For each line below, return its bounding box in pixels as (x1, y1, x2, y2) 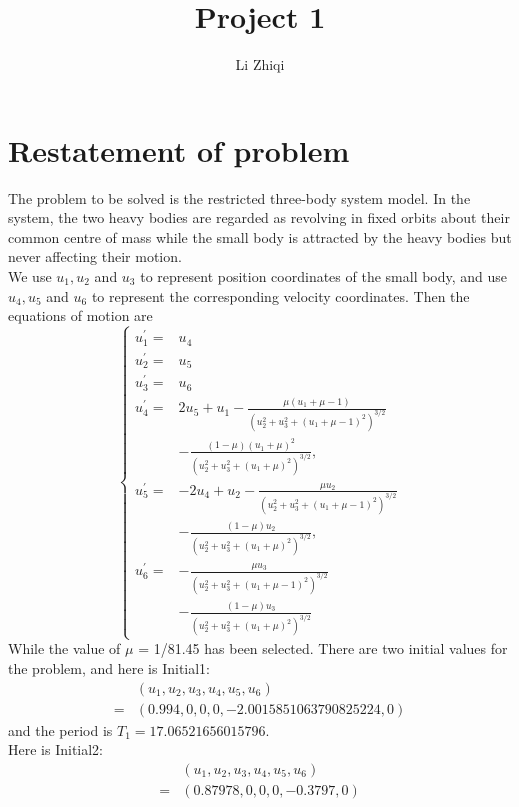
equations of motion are (8, 305, 153, 326)
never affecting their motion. (8, 246, 182, 267)
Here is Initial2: (8, 739, 104, 760)
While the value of (8, 638, 121, 659)
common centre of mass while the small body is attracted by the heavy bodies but (8, 226, 512, 247)
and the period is (8, 719, 113, 740)
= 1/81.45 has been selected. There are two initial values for (138, 638, 508, 659)
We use (8, 266, 52, 287)
